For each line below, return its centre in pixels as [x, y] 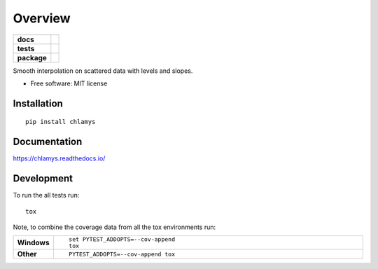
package [32, 57]
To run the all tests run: [46, 195]
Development [43, 179]
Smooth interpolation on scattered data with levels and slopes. [103, 71]
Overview [42, 18]
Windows [33, 243]
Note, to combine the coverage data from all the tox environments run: [114, 227]
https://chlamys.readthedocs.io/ [59, 158]
